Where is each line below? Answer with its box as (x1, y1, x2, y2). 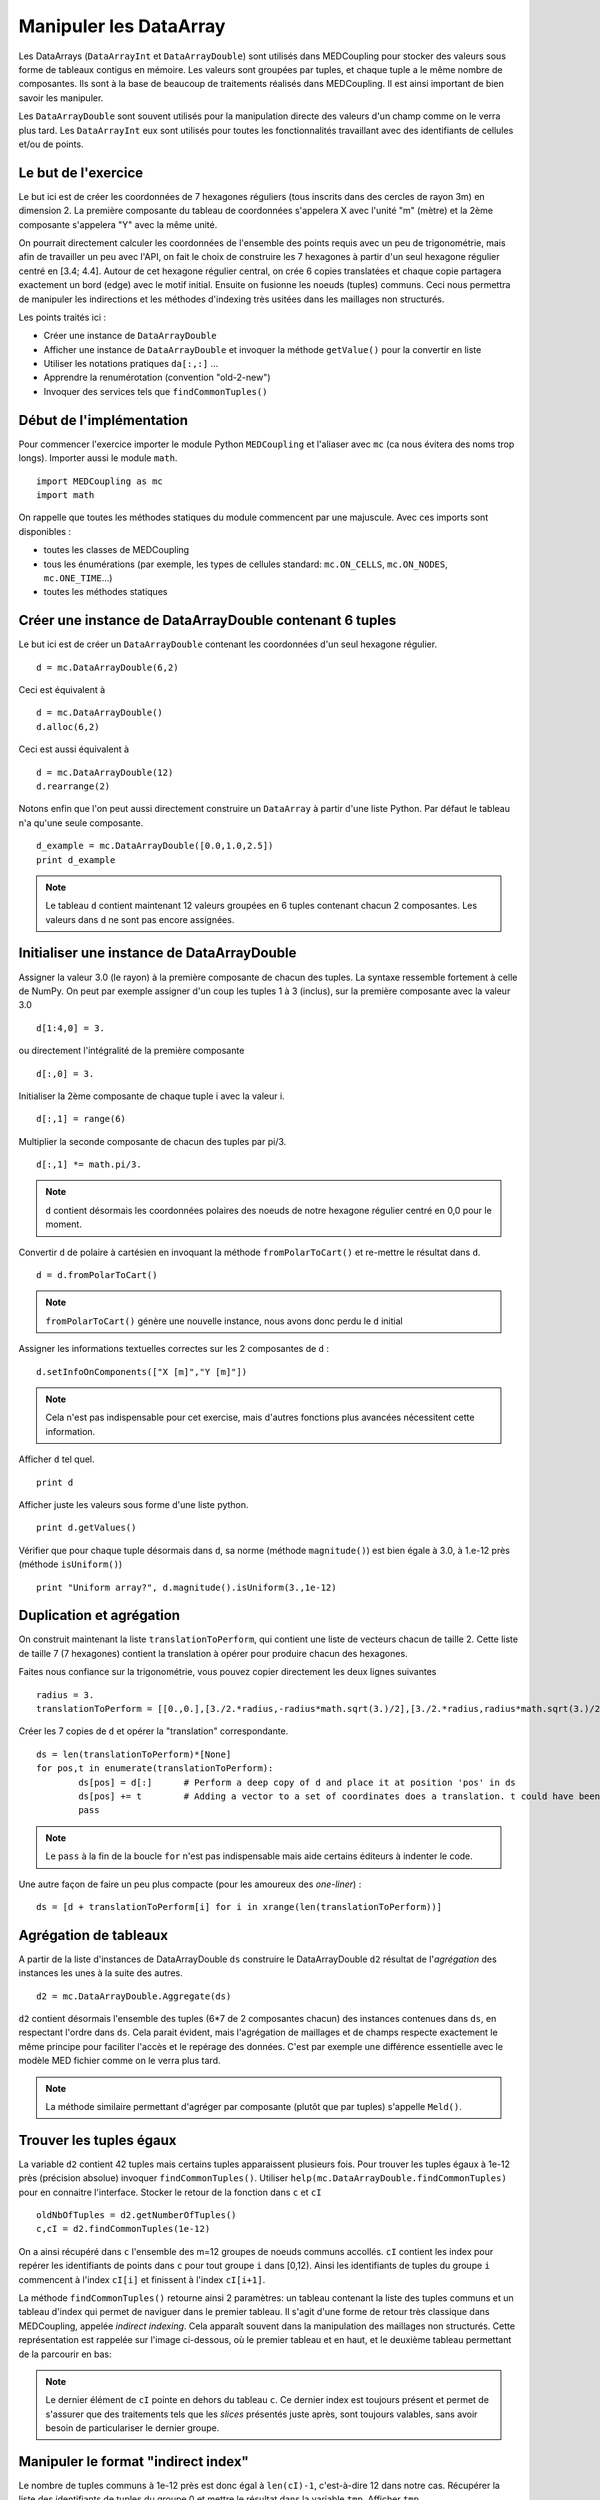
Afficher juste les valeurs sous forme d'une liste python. (18, 1498, 249, 1510)
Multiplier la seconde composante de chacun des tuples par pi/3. (18, 1135, 287, 1147)
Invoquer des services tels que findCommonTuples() (43, 385, 268, 397)
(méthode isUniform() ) (18, 1558, 123, 1570)
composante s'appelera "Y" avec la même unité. (18, 218, 218, 230)
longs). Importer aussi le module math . (18, 452, 178, 464)
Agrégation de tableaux (18, 1926, 169, 1944)
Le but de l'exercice (18, 164, 144, 181)
